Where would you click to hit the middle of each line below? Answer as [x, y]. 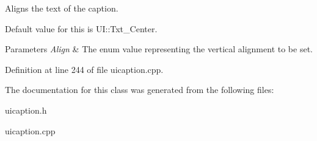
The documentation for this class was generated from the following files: [140, 90]
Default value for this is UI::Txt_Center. [81, 28]
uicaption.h [26, 110]
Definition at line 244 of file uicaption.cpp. [84, 69]
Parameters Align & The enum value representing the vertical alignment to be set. [159, 49]
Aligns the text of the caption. [62, 8]
